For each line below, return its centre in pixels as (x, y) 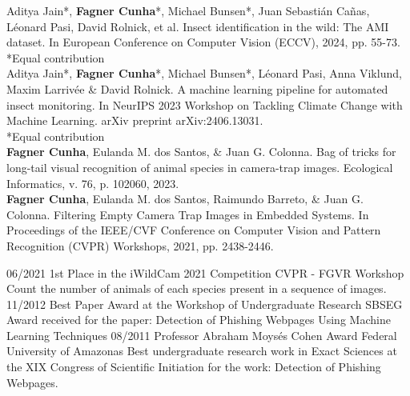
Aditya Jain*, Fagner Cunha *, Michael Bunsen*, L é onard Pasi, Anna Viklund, (204, 73)
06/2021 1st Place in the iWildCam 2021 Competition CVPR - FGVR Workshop (205, 272)
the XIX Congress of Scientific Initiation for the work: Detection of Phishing (194, 367)
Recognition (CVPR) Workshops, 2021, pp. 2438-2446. (140, 245)
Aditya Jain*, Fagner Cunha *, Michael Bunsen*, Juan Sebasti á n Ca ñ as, (188, 10)
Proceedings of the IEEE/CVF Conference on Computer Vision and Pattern (194, 230)
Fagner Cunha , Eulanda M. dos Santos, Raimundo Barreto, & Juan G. (185, 199)
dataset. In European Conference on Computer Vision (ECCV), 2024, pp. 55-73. (203, 42)
